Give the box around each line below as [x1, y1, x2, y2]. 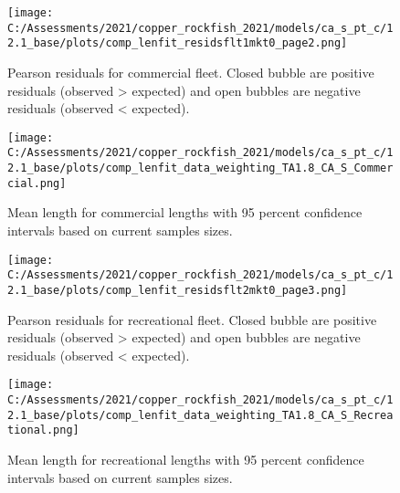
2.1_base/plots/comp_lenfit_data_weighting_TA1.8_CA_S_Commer [7, 162, 394, 175]
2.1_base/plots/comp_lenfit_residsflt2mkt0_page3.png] [7, 283, 348, 297]
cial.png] [7, 176, 67, 190]
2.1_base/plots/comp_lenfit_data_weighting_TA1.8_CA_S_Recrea [7, 408, 394, 422]
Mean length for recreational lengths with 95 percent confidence [7, 449, 364, 468]
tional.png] [7, 424, 79, 437]
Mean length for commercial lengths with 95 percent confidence [7, 203, 363, 222]
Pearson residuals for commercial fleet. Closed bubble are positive [7, 62, 374, 81]
